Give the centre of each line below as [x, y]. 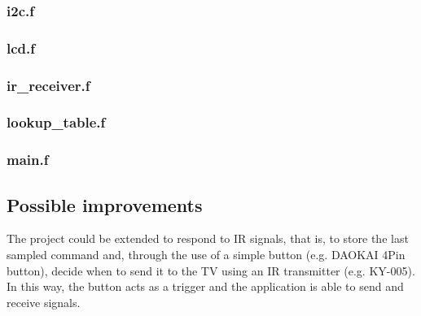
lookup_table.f [56, 122]
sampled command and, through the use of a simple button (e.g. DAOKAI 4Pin [206, 255]
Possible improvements [105, 204]
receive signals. [44, 302]
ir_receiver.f [48, 85]
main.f [28, 160]
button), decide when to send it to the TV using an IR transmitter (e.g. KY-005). [211, 270]
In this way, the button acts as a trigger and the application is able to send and [205, 286]
